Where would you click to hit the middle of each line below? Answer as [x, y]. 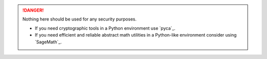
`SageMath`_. [48, 42]
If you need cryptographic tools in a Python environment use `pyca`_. [105, 28]
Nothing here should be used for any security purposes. [80, 19]
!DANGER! [33, 10]
